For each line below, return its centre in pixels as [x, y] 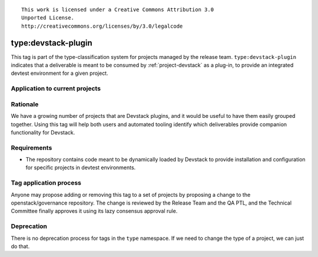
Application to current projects [56, 88]
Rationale [25, 104]
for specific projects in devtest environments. [81, 167]
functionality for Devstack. [43, 132]
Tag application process [46, 183]
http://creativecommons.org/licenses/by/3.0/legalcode [102, 26]
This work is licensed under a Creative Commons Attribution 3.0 [118, 10]
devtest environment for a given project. [59, 73]
